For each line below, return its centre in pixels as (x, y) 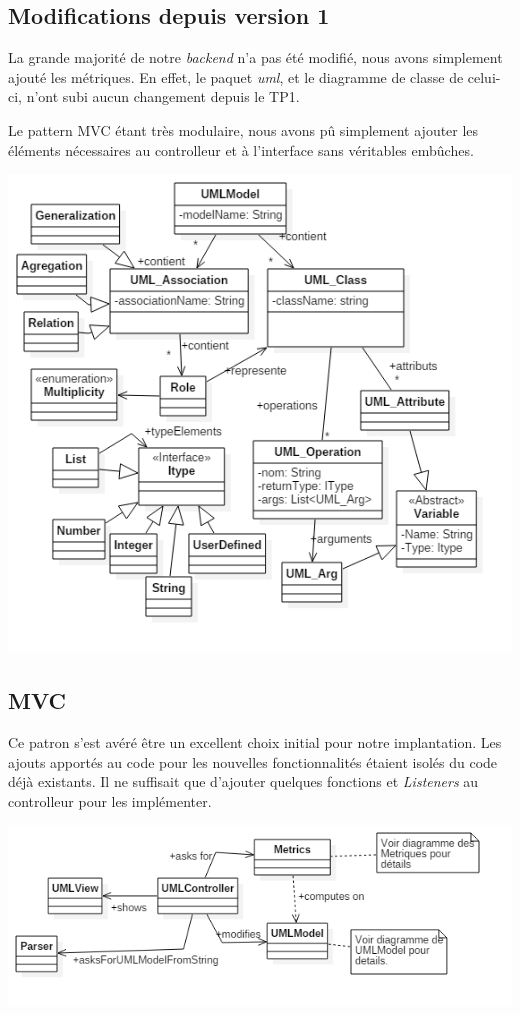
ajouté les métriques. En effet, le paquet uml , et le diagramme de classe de (236, 76)
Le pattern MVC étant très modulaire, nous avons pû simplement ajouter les (243, 129)
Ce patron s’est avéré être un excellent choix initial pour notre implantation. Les (255, 742)
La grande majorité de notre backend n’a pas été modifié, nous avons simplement (255, 57)
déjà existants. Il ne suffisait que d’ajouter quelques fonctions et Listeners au (243, 781)
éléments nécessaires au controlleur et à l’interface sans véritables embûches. (241, 149)
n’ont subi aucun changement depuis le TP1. (163, 96)
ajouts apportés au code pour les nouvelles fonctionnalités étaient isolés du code (253, 761)
